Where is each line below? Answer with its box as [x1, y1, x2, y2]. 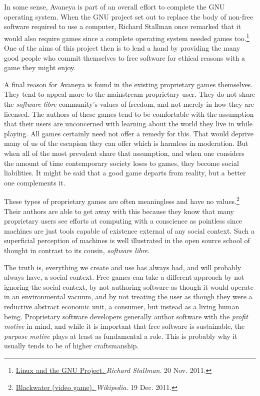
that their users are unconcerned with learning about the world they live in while [4, 118, 253, 129]
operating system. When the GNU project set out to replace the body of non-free [4, 11, 253, 22]
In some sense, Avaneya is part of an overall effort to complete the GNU [4, 2, 225, 12]
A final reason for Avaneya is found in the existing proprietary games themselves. [4, 79, 253, 89]
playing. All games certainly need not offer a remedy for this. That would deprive [4, 128, 253, 138]
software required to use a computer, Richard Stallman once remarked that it [4, 21, 241, 32]
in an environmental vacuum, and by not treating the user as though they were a [4, 291, 252, 302]
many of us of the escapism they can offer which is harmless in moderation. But [4, 138, 248, 148]
